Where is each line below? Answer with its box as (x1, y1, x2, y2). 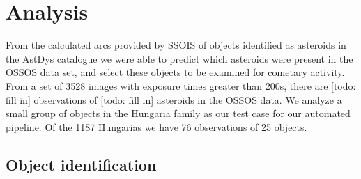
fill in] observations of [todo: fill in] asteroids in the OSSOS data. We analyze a (6, 92, 342, 107)
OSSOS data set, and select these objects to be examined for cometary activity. (6, 65, 345, 79)
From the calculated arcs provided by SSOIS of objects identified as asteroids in (6, 38, 346, 52)
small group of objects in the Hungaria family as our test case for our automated (6, 106, 351, 120)
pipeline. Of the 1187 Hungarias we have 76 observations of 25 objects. (6, 119, 307, 134)
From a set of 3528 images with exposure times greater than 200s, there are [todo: (6, 78, 356, 93)
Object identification (6, 153, 157, 175)
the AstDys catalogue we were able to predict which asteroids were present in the (6, 51, 353, 65)
